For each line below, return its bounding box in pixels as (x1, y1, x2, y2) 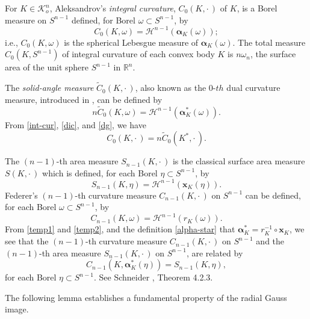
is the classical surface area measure (172, 155, 305, 167)
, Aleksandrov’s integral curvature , (49, 2, 176, 14)
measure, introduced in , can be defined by (5, 93, 163, 105)
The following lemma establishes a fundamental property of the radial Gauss (5, 291, 287, 303)
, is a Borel (237, 2, 277, 14)
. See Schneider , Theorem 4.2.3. (93, 271, 213, 283)
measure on (5, 13, 47, 26)
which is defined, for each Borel (42, 166, 158, 179)
